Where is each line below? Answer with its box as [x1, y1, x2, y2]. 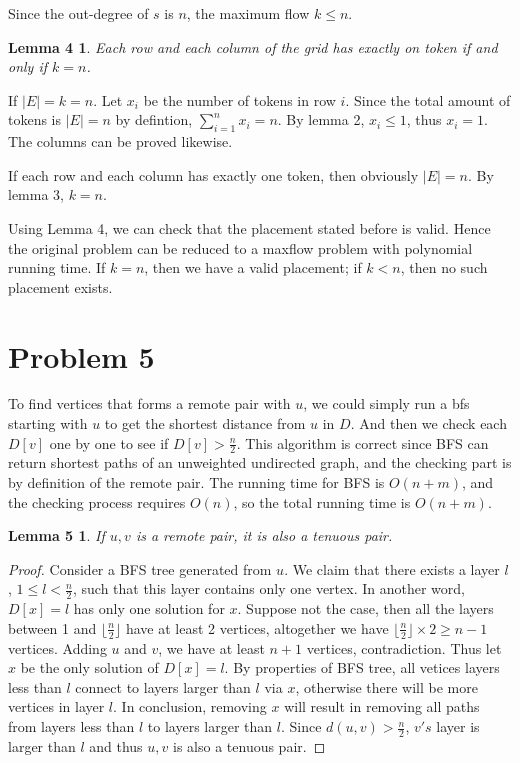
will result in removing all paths [284, 696, 480, 717]
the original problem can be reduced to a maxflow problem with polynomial [8, 237, 473, 258]
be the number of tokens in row [143, 89, 336, 110]
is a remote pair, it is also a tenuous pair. [135, 525, 393, 546]
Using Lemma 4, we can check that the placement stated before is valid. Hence [8, 217, 491, 238]
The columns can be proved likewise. [8, 131, 233, 152]
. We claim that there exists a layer [284, 558, 500, 579]
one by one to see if [49, 432, 169, 453]
